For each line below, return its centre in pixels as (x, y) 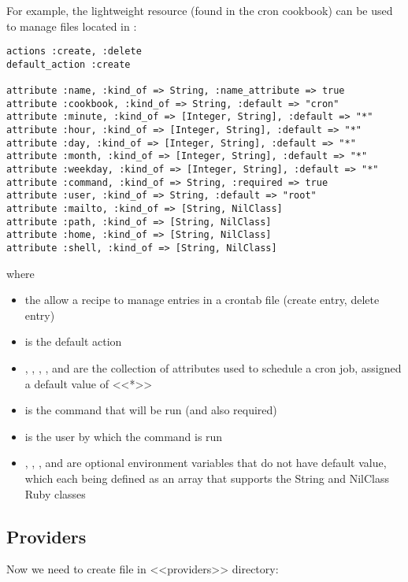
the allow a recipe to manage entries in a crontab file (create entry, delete (202, 300)
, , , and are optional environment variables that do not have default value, (206, 463)
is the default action (73, 341)
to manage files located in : (72, 26)
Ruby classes (55, 493)
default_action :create (69, 64)
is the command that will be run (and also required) (151, 410)
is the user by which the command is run (124, 436)
